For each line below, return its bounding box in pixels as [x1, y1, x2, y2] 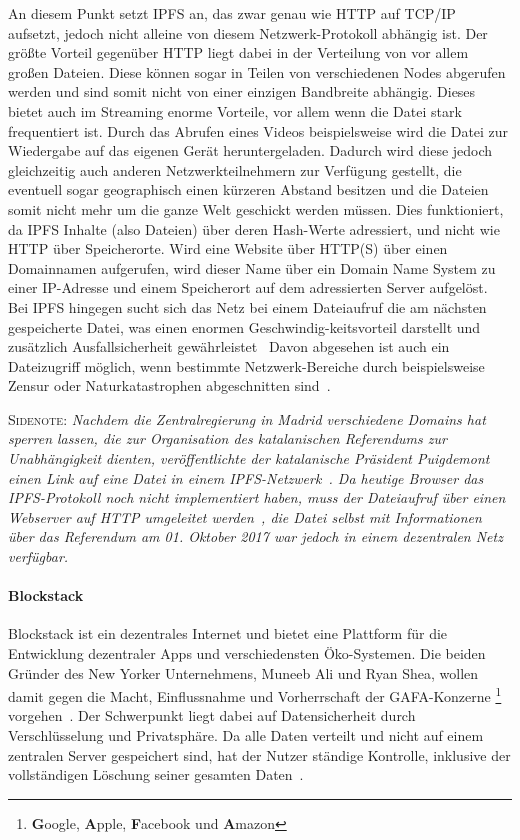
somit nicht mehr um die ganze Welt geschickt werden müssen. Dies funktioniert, [8, 198, 504, 219]
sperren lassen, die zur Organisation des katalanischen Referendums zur [8, 428, 447, 449]
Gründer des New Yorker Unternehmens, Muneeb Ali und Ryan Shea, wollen [8, 662, 479, 683]
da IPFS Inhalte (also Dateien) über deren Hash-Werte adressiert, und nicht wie [8, 218, 500, 239]
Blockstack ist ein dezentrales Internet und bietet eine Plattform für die [8, 623, 448, 644]
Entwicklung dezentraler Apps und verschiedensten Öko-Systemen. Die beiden [8, 643, 486, 664]
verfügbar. [8, 546, 69, 567]
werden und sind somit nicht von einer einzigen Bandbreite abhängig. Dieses [8, 81, 476, 102]
